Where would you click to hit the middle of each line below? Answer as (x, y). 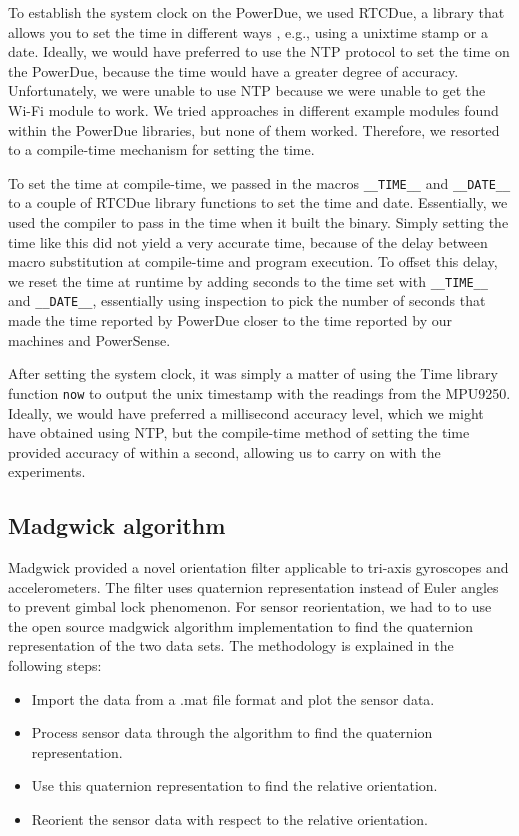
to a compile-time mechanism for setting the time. (161, 149)
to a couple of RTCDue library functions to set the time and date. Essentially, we (258, 202)
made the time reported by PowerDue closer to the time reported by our (230, 320)
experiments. (47, 471)
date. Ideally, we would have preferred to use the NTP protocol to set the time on (259, 51)
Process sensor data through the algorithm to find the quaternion (232, 732)
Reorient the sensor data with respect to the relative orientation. (229, 819)
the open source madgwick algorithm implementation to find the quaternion (240, 625)
